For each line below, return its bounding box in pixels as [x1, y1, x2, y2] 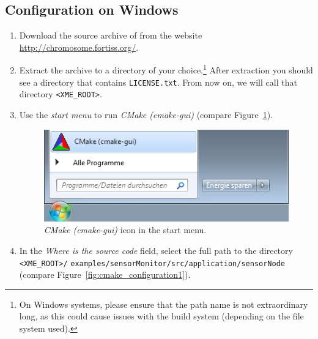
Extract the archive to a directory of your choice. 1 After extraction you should [19, 62, 313, 76]
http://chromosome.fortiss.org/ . [19, 40, 139, 53]
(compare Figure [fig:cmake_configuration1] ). [19, 268, 191, 281]
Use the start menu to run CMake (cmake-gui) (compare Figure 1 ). [19, 108, 273, 121]
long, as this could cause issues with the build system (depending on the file [19, 310, 304, 322]
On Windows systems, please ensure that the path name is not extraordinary [19, 297, 308, 310]
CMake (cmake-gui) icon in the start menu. [43, 223, 207, 236]
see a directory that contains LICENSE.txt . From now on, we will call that [19, 75, 297, 88]
